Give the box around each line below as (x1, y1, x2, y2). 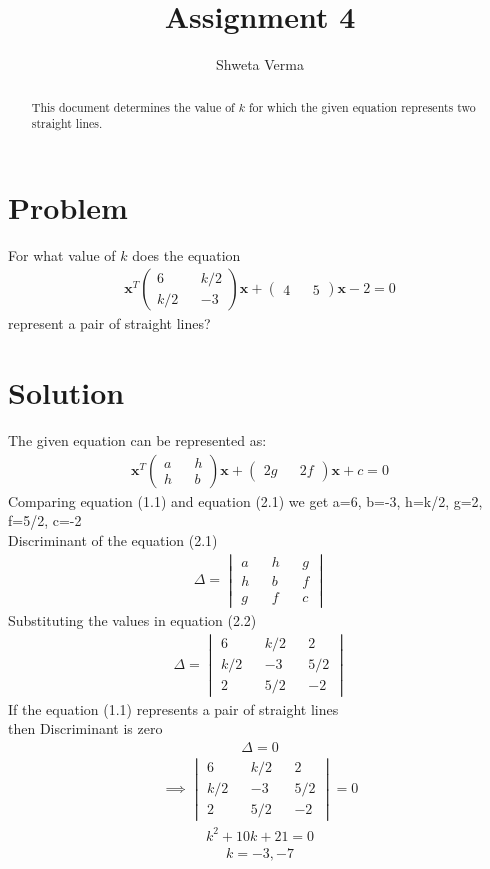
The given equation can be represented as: (8, 430, 267, 451)
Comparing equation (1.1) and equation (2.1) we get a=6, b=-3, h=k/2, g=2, (8, 490, 483, 511)
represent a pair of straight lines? (8, 313, 211, 334)
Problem (8, 186, 128, 227)
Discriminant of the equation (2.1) (8, 529, 218, 550)
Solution (8, 372, 125, 413)
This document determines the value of (31, 98, 235, 115)
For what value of (8, 244, 116, 265)
